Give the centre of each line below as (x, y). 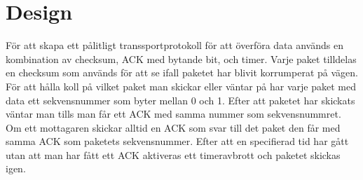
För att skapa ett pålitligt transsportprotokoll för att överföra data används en (174, 45)
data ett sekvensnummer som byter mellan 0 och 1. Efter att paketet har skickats (180, 100)
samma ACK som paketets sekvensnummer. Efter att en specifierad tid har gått (177, 141)
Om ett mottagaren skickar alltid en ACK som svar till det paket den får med (173, 127)
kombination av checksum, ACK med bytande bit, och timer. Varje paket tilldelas (181, 58)
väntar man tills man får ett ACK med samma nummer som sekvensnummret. (173, 114)
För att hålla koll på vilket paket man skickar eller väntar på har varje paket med (181, 86)
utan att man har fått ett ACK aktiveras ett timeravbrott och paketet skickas (173, 154)
